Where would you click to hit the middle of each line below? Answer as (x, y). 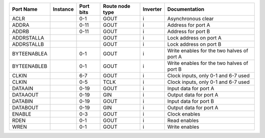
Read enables (183, 120)
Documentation (186, 9)
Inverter (152, 9)
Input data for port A (191, 89)
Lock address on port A (194, 38)
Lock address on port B (194, 44)
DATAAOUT (25, 95)
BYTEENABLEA (30, 54)
